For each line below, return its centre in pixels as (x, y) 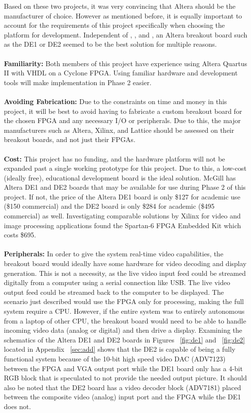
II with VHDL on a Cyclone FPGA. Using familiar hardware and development (121, 73)
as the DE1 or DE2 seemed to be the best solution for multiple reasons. (110, 44)
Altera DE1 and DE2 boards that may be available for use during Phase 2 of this (125, 187)
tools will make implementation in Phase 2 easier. (78, 82)
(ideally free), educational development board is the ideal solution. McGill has (120, 177)
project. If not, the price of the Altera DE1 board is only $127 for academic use (122, 196)
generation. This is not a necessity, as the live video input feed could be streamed (125, 273)
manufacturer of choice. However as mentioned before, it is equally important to (123, 15)
